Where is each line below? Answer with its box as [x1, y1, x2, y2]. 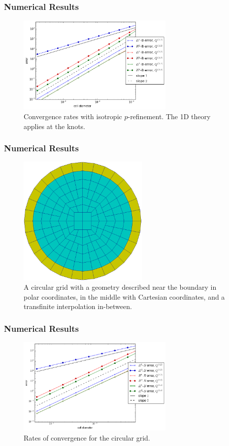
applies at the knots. [24, 121, 85, 131]
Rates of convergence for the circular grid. [24, 432, 150, 443]
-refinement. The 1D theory [128, 111, 211, 121]
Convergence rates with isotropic [24, 111, 122, 121]
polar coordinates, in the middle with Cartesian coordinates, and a [24, 291, 225, 302]
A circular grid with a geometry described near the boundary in [24, 282, 217, 292]
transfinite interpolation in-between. [24, 301, 132, 312]
